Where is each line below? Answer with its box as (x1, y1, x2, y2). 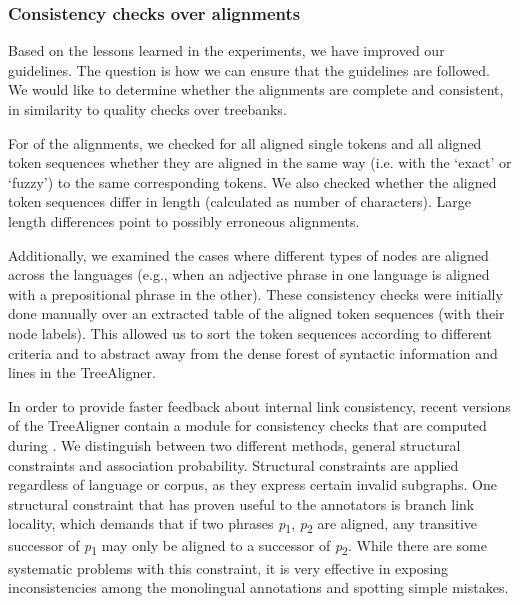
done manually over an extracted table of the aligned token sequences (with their (8, 303, 505, 324)
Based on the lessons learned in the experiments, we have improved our (8, 40, 445, 61)
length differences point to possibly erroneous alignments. (8, 210, 360, 231)
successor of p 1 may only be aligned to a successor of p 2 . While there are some (8, 535, 487, 559)
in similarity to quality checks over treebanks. (8, 99, 287, 119)
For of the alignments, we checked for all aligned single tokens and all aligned (8, 132, 482, 153)
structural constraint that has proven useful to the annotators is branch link (8, 493, 475, 514)
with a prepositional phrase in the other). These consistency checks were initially (8, 283, 503, 304)
